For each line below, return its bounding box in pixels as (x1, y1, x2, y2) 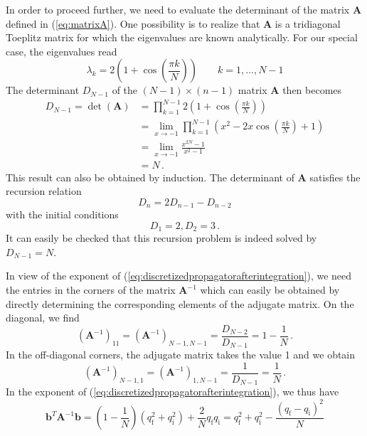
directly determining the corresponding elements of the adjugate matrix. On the (6, 296, 354, 311)
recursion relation (6, 184, 82, 198)
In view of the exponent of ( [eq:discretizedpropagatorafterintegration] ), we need (6, 268, 352, 283)
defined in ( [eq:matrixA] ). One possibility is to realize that (6, 16, 260, 31)
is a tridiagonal (275, 16, 341, 31)
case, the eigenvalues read (6, 43, 117, 58)
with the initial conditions (6, 207, 119, 222)
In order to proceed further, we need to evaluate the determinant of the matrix (6, 2, 350, 16)
